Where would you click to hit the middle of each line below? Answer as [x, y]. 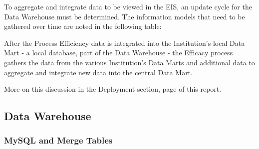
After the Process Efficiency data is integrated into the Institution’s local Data [125, 43]
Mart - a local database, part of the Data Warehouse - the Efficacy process [119, 53]
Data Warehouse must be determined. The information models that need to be [125, 16]
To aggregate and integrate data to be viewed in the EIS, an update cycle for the [128, 6]
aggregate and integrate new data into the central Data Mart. [98, 72]
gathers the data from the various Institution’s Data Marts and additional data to [129, 62]
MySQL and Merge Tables [58, 140]
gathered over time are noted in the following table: [83, 26]
